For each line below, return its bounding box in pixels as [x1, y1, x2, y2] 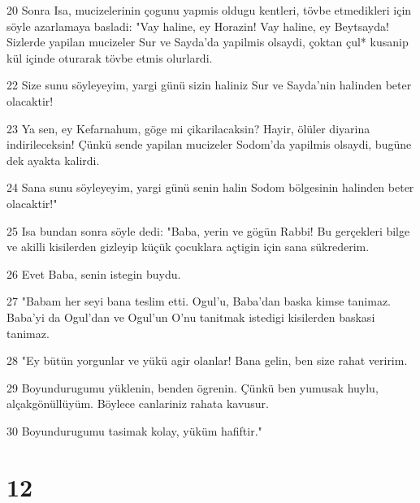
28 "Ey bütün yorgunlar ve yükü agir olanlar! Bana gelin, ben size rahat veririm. [6, 352, 408, 369]
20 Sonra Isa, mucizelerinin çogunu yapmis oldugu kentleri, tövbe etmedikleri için [6, 2, 412, 18]
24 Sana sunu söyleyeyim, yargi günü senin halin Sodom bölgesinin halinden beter [6, 179, 414, 196]
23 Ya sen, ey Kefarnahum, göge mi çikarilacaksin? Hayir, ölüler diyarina [6, 119, 370, 137]
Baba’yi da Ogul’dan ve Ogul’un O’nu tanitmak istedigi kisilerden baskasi [6, 308, 375, 325]
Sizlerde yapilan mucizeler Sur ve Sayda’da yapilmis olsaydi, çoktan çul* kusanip [6, 33, 409, 50]
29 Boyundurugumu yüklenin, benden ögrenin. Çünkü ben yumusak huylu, [6, 379, 379, 396]
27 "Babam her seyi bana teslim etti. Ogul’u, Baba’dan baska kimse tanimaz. [6, 293, 392, 310]
